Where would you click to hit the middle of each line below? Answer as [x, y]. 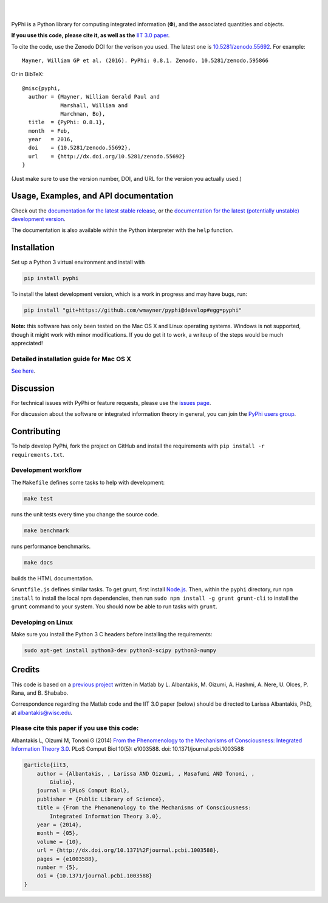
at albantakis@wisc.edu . [42, 712]
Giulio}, [63, 782]
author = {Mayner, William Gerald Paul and [94, 97]
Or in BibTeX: [27, 74]
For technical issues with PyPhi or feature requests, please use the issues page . [111, 403]
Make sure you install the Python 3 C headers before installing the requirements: [112, 634]
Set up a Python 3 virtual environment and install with [78, 262]
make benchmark [46, 530]
